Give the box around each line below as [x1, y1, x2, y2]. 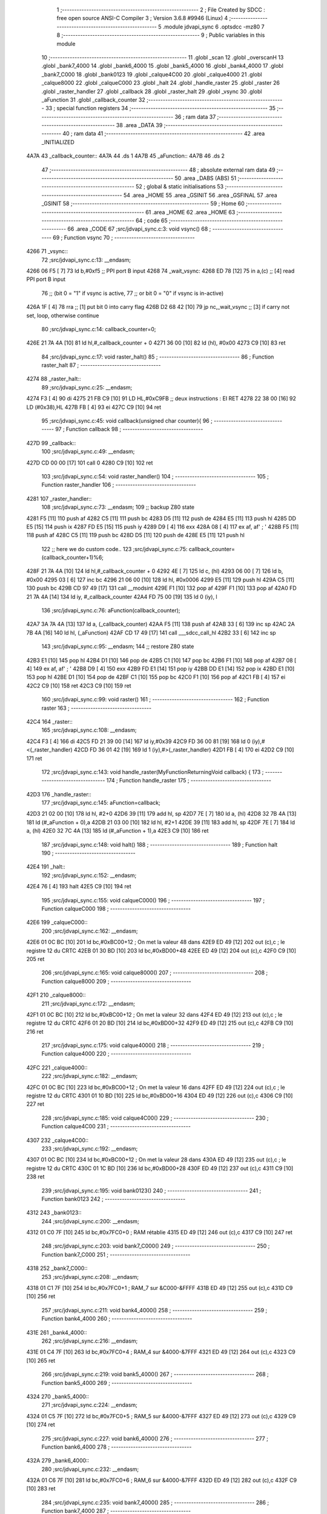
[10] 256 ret [26, 1293, 56, 1300]
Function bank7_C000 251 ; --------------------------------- [41, 1251, 191, 1258]
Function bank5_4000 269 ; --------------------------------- [41, 1379, 193, 1386]
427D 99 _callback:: [26, 439, 76, 446]
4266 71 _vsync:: [26, 248, 68, 255]
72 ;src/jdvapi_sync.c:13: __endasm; [41, 256, 131, 263]
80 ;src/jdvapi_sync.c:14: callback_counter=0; [41, 325, 157, 332]
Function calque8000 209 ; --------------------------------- [41, 977, 192, 985]
